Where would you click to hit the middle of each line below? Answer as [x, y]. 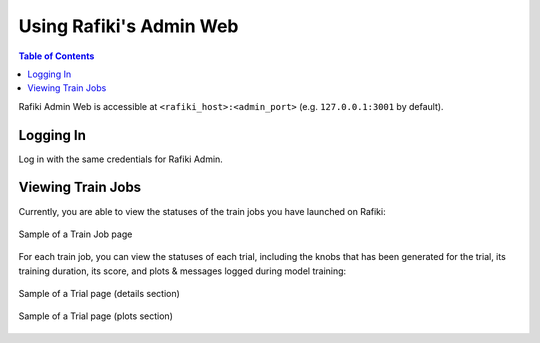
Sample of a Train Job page [75, 234]
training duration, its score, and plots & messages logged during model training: [182, 271]
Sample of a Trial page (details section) [99, 294]
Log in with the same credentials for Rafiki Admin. [121, 159]
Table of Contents [56, 56]
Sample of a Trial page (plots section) [96, 316]
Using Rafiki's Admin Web [128, 26]
